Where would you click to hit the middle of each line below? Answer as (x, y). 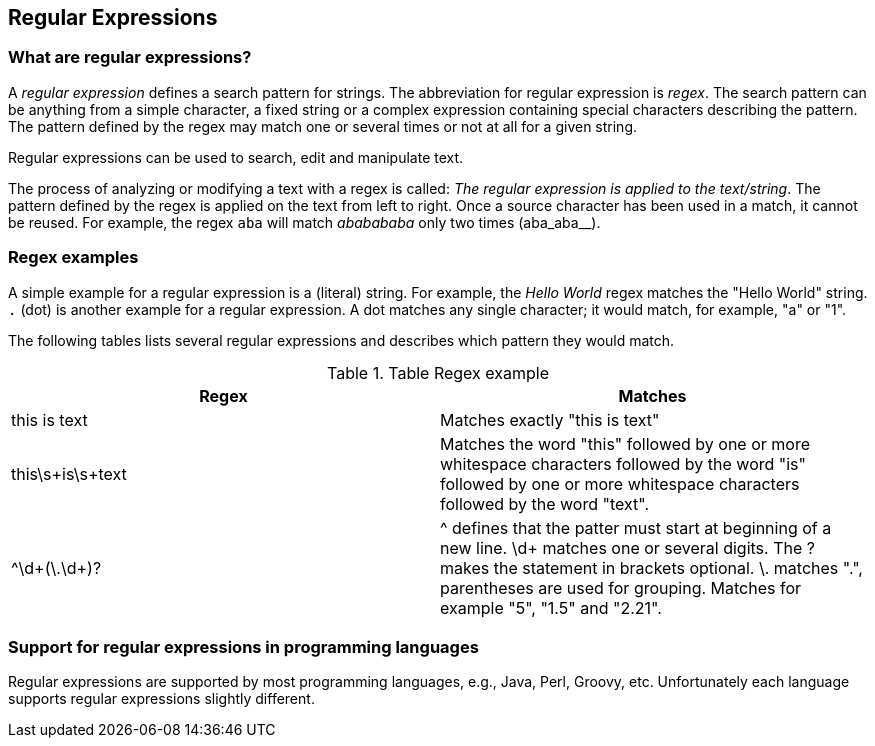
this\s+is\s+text (69, 473)
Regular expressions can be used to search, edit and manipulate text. (236, 157)
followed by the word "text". (545, 503)
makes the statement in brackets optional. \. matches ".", (651, 567)
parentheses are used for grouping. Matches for (621, 587)
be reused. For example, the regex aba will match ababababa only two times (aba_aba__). (304, 222)
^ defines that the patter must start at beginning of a (636, 527)
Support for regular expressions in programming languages (243, 646)
